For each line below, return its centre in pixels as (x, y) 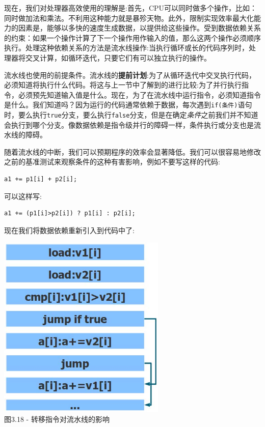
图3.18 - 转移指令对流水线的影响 (57, 419)
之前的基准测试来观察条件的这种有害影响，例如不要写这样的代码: (112, 162)
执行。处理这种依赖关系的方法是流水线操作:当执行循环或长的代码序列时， (126, 48)
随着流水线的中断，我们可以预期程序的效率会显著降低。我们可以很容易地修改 (132, 151)
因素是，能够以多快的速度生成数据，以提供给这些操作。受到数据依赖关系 (139, 28)
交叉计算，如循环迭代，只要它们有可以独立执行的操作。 (118, 57)
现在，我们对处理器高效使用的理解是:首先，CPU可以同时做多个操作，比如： (131, 8)
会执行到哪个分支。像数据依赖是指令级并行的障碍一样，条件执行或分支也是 (129, 124)
